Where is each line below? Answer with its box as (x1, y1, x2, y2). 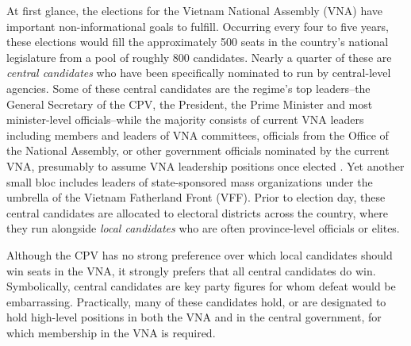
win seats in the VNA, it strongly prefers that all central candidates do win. (6, 262, 376, 279)
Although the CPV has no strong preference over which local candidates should (6, 246, 393, 263)
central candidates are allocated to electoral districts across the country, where (6, 204, 388, 221)
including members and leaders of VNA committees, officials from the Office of (6, 126, 389, 143)
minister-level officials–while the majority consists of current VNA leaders (6, 111, 364, 128)
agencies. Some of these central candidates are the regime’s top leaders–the (6, 79, 371, 96)
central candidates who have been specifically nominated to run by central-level (6, 64, 391, 81)
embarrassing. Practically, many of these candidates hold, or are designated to (6, 293, 386, 309)
